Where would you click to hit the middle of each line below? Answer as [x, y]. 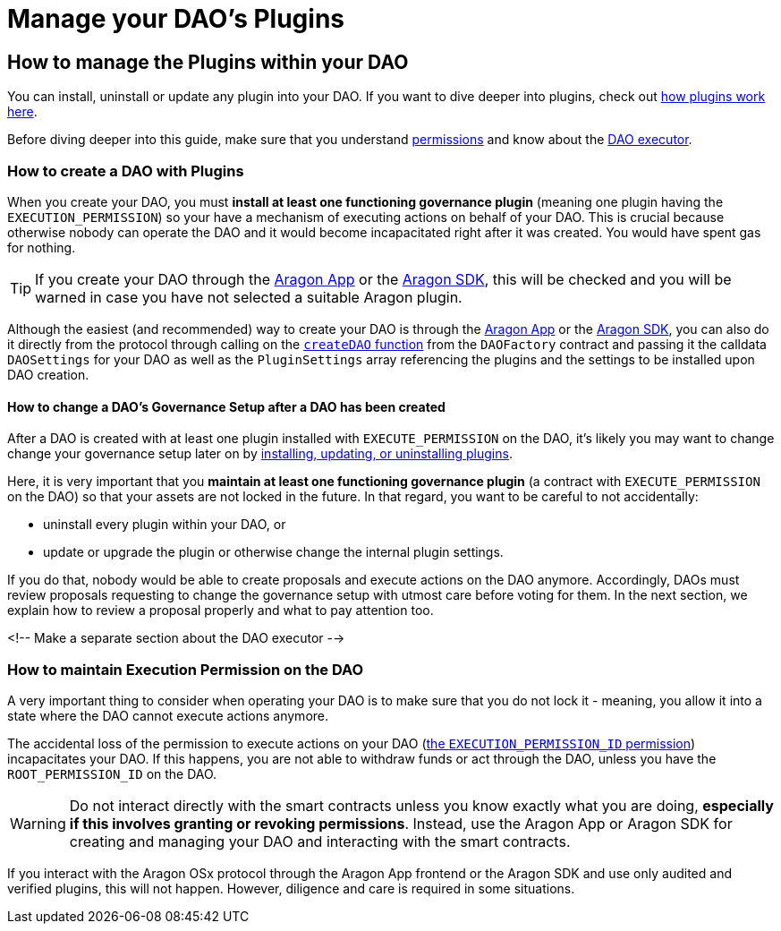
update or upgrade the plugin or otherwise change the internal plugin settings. [273, 552]
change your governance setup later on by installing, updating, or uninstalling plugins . [260, 454]
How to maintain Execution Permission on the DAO [186, 669]
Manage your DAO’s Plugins [176, 19]
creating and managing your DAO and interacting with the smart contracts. [320, 841]
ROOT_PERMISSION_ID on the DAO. [112, 773]
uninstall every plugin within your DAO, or [165, 525]
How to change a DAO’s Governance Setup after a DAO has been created [226, 406]
